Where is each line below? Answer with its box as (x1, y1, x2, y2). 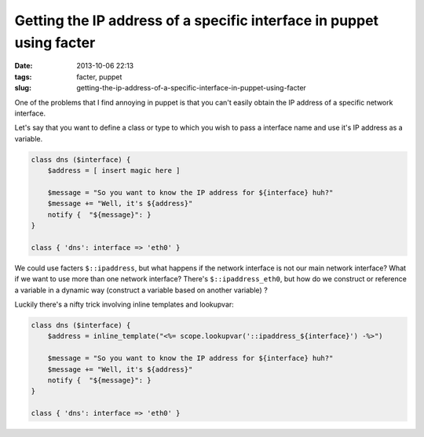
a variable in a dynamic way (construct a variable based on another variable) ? (14, 285, 269, 295)
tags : (14, 72, 32, 82)
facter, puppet (76, 72, 122, 82)
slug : (14, 83, 31, 93)
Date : (14, 61, 33, 71)
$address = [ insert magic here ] (47, 166, 181, 175)
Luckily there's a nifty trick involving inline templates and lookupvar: (14, 299, 235, 309)
